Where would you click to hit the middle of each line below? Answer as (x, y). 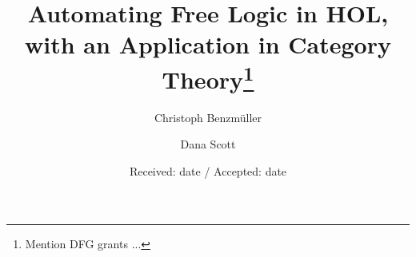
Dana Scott (208, 144)
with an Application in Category (208, 44)
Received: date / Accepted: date (208, 171)
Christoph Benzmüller (208, 117)
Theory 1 (208, 77)
